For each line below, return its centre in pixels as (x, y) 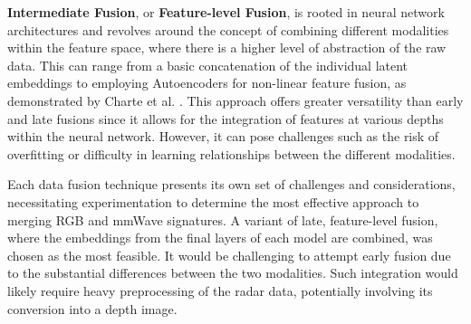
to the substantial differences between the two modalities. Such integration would (233, 273)
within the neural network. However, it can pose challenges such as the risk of (223, 136)
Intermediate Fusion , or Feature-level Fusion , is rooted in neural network (226, 12)
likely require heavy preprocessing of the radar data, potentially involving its (220, 290)
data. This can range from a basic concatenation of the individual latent (208, 65)
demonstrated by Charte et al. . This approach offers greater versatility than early (235, 100)
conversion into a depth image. (92, 308)
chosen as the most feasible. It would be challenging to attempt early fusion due (229, 255)
